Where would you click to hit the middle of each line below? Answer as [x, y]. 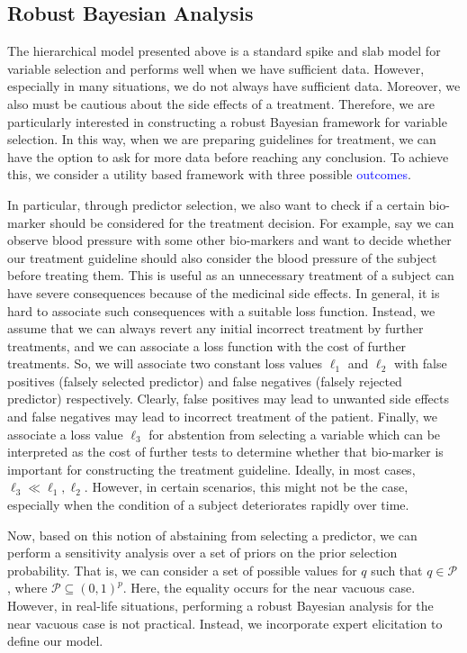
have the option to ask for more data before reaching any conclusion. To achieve [228, 156]
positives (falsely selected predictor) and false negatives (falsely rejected [205, 381]
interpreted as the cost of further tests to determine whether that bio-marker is [225, 452]
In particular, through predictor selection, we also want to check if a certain [216, 204]
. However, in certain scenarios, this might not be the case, [246, 487]
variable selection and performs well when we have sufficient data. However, [216, 68]
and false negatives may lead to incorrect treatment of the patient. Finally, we [223, 417]
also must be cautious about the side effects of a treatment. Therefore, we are [221, 103]
